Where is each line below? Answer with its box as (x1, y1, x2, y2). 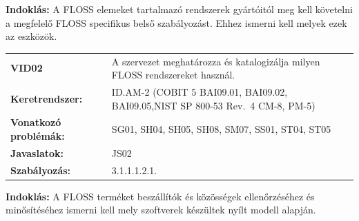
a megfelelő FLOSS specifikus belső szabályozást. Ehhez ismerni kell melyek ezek (6, 15, 347, 30)
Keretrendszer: (10, 91, 83, 105)
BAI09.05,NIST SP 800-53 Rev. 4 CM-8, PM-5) (111, 98, 316, 112)
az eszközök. (6, 29, 57, 43)
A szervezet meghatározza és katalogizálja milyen (111, 54, 320, 68)
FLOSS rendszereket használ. (111, 67, 235, 82)
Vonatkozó (10, 115, 61, 129)
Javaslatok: (10, 145, 64, 160)
